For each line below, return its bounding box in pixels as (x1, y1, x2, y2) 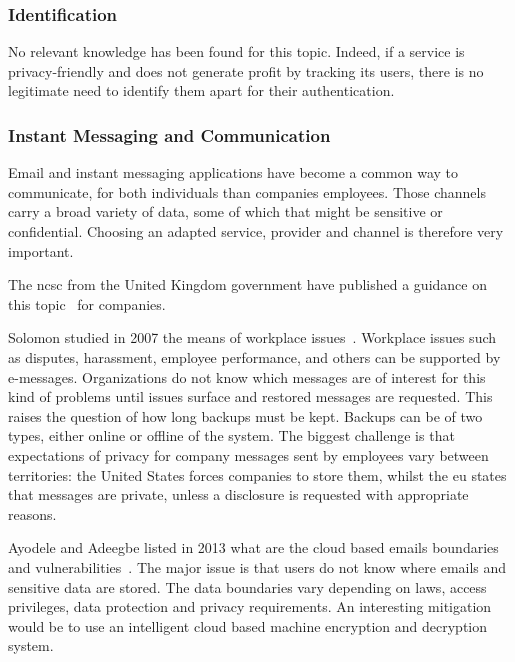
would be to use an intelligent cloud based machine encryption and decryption (8, 615, 487, 636)
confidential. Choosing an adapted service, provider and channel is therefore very (8, 221, 504, 241)
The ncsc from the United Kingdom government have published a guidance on (8, 274, 487, 295)
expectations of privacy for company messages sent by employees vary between (8, 444, 489, 465)
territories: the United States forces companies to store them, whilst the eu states (8, 464, 507, 485)
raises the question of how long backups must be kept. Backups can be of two (8, 405, 483, 426)
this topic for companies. (8, 293, 166, 314)
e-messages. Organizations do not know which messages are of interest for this (8, 366, 486, 387)
